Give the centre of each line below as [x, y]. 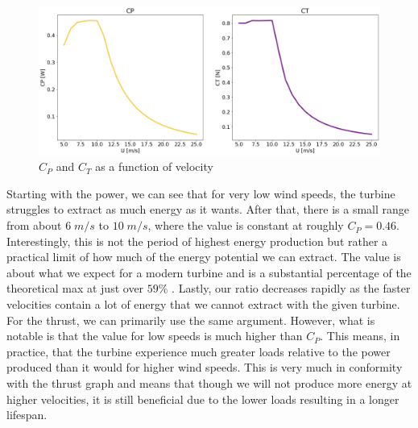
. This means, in [360, 336]
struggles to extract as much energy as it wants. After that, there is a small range [208, 209]
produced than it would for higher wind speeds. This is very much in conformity [205, 367]
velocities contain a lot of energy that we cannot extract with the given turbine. [203, 304]
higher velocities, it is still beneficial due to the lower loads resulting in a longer [203, 399]
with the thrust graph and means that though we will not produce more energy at [209, 382]
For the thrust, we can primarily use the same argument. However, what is [191, 320]
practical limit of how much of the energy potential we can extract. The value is [204, 257]
